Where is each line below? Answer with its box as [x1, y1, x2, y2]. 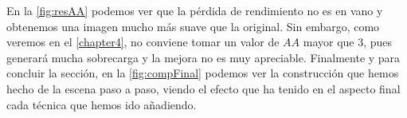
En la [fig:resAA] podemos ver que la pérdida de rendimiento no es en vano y [6, 2, 383, 18]
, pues [363, 33, 393, 50]
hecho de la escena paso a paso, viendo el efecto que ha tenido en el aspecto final [6, 80, 401, 96]
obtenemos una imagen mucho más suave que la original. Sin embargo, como [6, 18, 380, 34]
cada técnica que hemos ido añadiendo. [6, 96, 197, 112]
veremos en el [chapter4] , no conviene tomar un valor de [6, 33, 280, 50]
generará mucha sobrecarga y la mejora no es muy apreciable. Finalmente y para [6, 49, 401, 65]
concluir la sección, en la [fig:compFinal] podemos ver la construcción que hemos [6, 65, 399, 81]
